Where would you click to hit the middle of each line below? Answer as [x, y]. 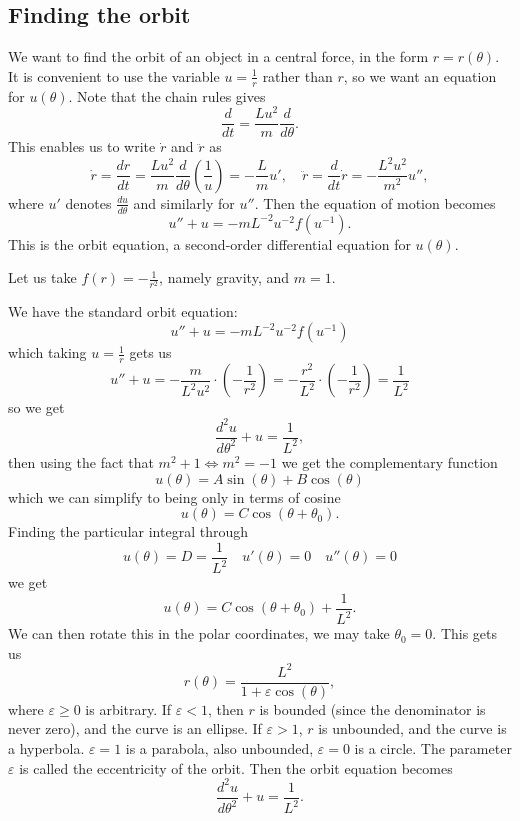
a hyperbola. [46, 748]
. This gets [465, 633]
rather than [297, 75]
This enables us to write [82, 146]
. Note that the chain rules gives [167, 95]
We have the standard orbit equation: [123, 311]
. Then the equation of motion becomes [375, 202]
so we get [36, 407]
